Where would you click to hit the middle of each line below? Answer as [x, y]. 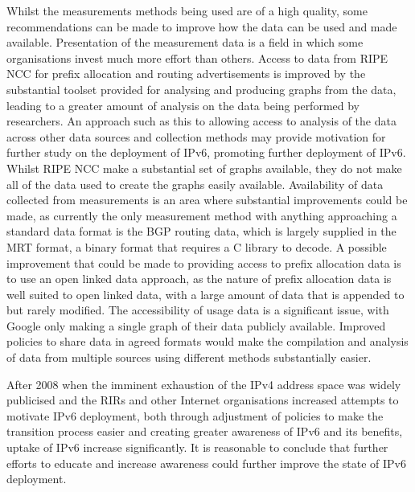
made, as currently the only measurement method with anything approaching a [202, 215]
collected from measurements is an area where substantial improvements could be [207, 200]
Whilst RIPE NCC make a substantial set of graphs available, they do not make [204, 168]
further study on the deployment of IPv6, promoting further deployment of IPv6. [206, 152]
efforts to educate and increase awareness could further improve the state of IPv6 [206, 463]
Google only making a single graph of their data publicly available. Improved [196, 325]
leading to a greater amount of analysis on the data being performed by [183, 105]
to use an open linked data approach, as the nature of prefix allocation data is [199, 279]
